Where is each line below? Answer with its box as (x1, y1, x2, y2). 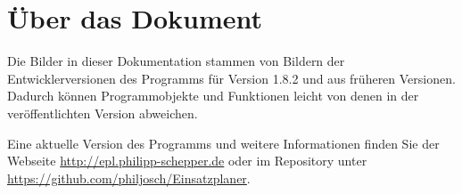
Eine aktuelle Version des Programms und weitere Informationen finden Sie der (7, 133, 440, 152)
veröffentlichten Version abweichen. (7, 103, 198, 122)
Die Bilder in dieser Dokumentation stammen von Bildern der (7, 52, 345, 70)
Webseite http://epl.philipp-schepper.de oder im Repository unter (7, 151, 367, 170)
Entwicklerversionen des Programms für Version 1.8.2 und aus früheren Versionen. (7, 69, 456, 87)
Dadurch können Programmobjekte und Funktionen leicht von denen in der (7, 86, 419, 105)
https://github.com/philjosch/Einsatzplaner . (7, 168, 251, 187)
